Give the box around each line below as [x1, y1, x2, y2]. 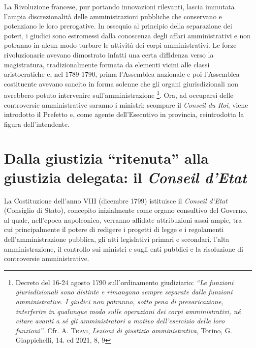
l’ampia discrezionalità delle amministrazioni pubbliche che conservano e [4, 11, 222, 21]
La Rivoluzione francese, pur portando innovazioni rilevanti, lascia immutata [4, 1, 235, 11]
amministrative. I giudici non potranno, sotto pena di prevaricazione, [15, 296, 224, 307]
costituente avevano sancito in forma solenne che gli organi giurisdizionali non [4, 78, 239, 88]
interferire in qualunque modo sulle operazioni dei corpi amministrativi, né [15, 306, 241, 316]
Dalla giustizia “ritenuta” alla [4, 147, 209, 168]
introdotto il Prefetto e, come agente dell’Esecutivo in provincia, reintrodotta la [4, 109, 244, 119]
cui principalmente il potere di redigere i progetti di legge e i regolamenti [4, 224, 224, 234]
